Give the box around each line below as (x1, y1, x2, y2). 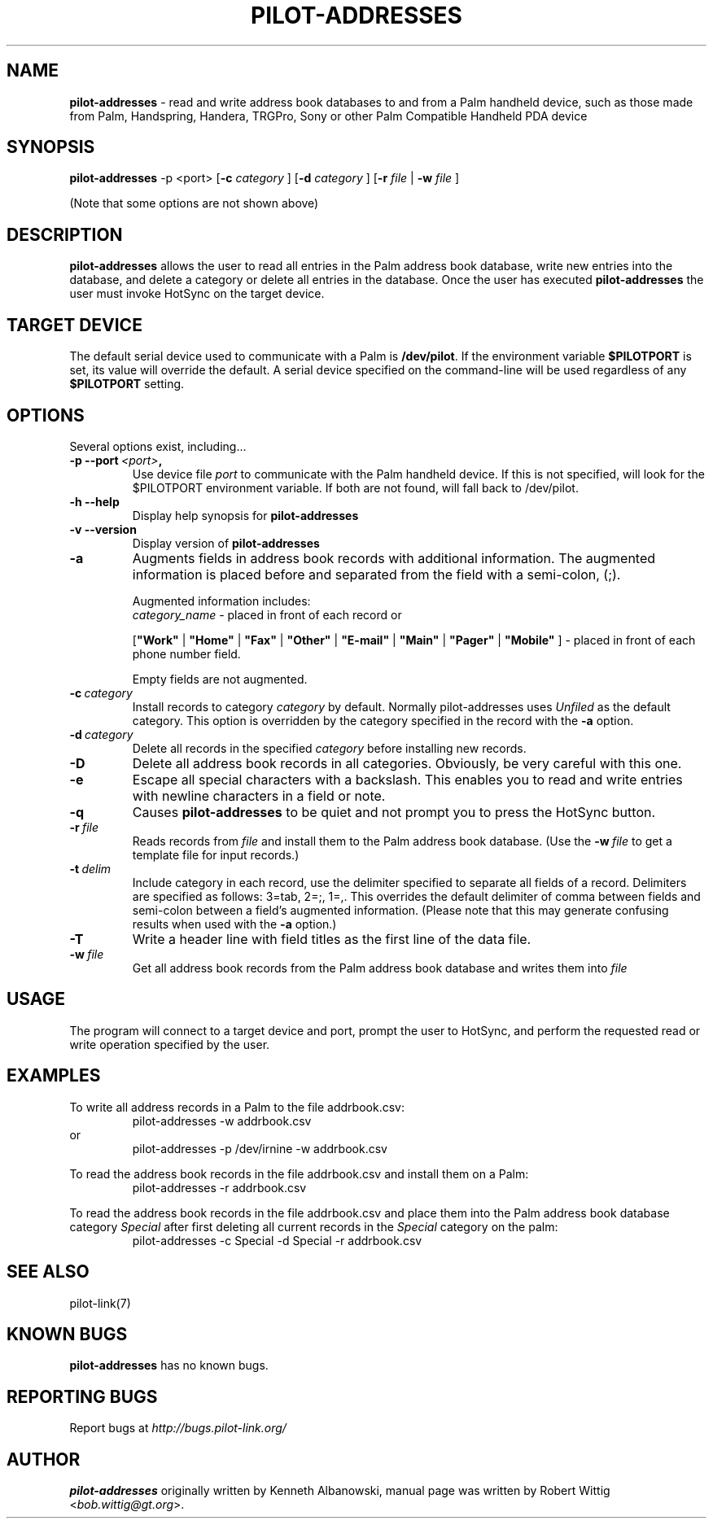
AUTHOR (7, 1449, 81, 1470)
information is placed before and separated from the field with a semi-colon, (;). (132, 566, 621, 583)
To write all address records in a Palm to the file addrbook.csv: (69, 1099, 405, 1114)
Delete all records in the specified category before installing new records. (132, 741, 527, 755)
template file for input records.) (132, 847, 300, 862)
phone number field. (132, 646, 241, 661)
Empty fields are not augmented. (132, 671, 308, 686)
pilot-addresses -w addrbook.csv (132, 1113, 312, 1128)
